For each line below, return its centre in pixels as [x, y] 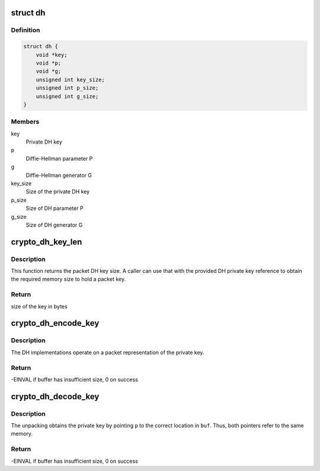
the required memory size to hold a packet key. [68, 279]
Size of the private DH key [58, 192]
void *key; [52, 55]
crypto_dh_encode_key [55, 323]
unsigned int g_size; [67, 96]
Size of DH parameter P [55, 208]
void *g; [49, 71]
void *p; [49, 63]
